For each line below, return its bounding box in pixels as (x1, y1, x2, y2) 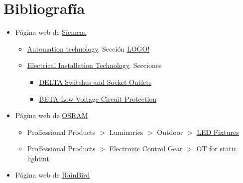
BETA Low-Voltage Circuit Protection (39, 93, 157, 104)
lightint (27, 153, 49, 163)
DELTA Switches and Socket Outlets (39, 76, 152, 87)
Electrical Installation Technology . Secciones (27, 60, 162, 70)
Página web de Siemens (15, 27, 87, 37)
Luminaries (109, 126, 143, 137)
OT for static (196, 143, 237, 154)
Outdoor (157, 126, 183, 137)
